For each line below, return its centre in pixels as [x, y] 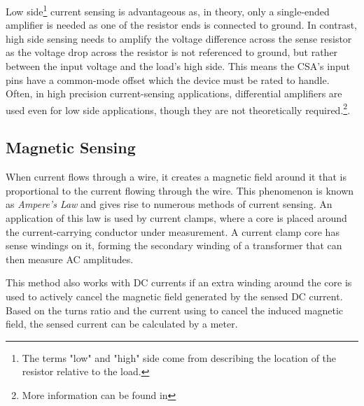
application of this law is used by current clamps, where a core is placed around [176, 218]
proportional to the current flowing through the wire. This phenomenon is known [180, 190]
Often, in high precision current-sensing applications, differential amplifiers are [174, 93]
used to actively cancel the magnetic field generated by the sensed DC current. [174, 296]
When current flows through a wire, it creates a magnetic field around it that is [176, 177]
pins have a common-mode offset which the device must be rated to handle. [168, 79]
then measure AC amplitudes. [70, 259]
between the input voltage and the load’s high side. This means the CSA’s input [178, 66]
